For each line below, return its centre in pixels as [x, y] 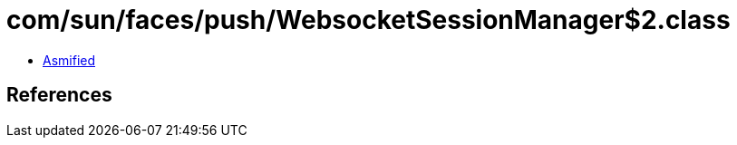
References [59, 95]
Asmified [69, 60]
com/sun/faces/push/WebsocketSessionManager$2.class [368, 20]
